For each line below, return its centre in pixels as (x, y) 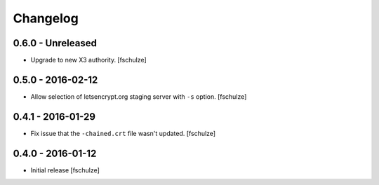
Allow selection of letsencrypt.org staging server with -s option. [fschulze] (139, 96)
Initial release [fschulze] (65, 170)
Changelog (46, 18)
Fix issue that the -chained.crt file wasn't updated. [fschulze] (123, 133)
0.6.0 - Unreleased (55, 43)
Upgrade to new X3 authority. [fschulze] (88, 60)
